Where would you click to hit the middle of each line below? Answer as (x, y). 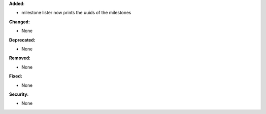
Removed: (20, 58)
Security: (19, 94)
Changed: (19, 22)
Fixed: (16, 76)
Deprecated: (22, 40)
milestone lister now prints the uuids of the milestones (76, 13)
